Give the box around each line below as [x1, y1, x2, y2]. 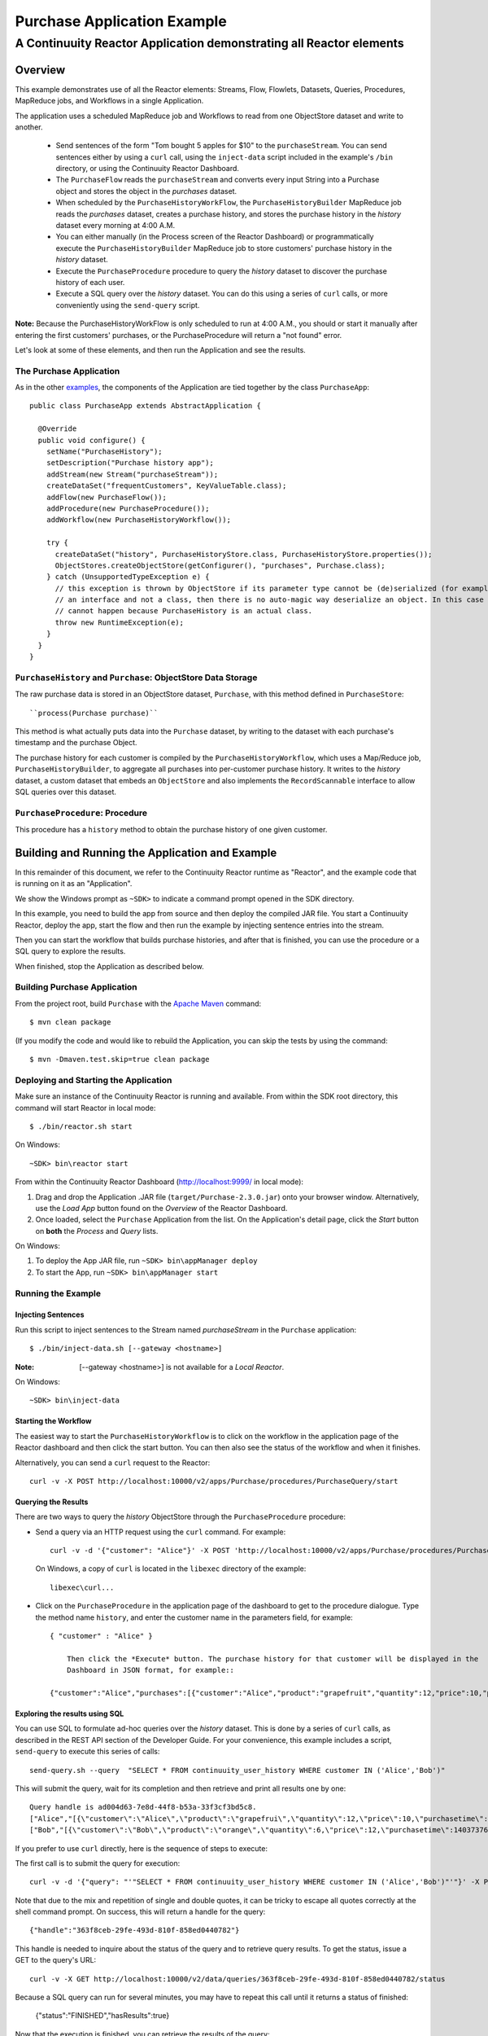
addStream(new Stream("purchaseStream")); [46, 469, 219, 479]
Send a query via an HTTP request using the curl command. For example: [35, 1527, 286, 1537]
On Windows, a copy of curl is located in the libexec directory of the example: [35, 1564, 307, 1573]
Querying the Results [15, 1497, 89, 1507]
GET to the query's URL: [15, 1955, 97, 1965]
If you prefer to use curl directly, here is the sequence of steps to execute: [15, 1843, 268, 1853]
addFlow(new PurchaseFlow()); [46, 493, 167, 502]
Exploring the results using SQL [15, 1709, 124, 1718]
